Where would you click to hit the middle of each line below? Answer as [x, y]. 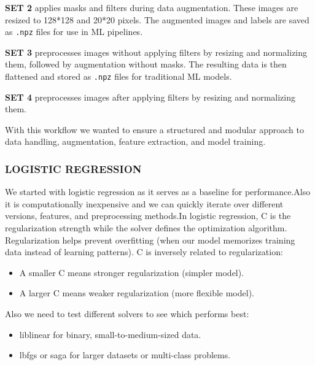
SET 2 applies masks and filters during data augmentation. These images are [152, 7]
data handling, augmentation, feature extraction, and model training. [135, 141]
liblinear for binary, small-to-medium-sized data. [110, 334]
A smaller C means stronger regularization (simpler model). [132, 272]
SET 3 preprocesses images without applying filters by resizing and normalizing [156, 52]
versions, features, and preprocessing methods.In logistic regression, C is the [148, 216]
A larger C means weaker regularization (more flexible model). [137, 293]
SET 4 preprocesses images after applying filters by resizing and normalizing [150, 97]
